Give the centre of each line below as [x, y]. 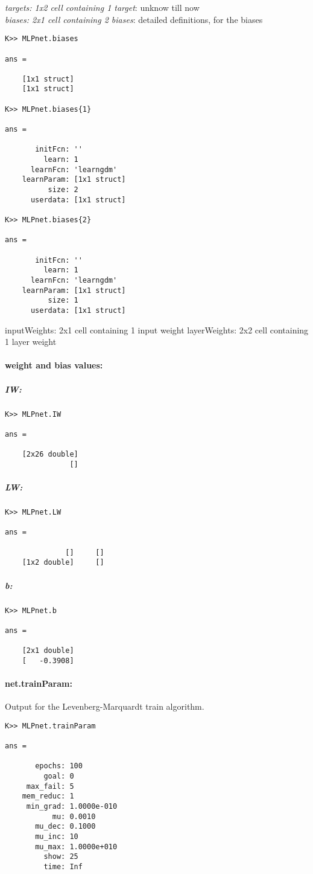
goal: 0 [59, 776]
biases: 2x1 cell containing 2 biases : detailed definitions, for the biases [134, 19]
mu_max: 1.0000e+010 [76, 847]
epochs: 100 [59, 766]
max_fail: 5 [50, 786]
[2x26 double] [50, 455]
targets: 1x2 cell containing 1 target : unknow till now [102, 7]
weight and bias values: [54, 365]
